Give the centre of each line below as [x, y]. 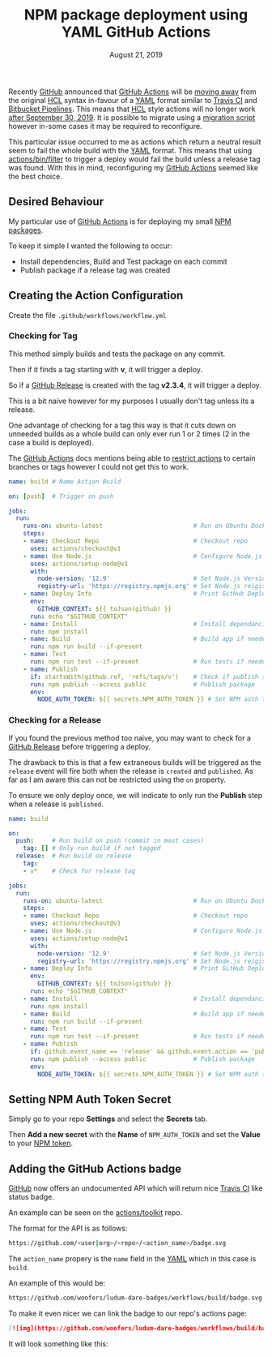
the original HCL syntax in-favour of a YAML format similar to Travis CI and [133, 100]
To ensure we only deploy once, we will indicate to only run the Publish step [136, 795]
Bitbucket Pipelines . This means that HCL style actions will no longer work [132, 109]
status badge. [32, 1197]
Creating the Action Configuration [96, 296]
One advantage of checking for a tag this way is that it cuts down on [122, 425]
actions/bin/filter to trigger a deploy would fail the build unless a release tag [134, 159]
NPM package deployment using [136, 15]
